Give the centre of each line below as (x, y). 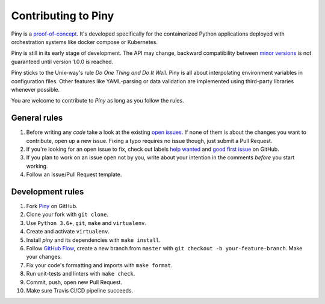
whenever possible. (36, 89)
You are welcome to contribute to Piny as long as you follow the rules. (97, 101)
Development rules (48, 192)
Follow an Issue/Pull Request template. (74, 174)
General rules (37, 118)
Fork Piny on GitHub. (52, 206)
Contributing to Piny (63, 16)
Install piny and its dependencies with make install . (93, 240)
